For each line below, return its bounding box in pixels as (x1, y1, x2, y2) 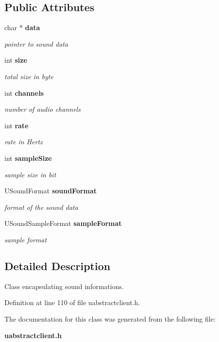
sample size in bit (4, 169, 56, 179)
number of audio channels (4, 104, 81, 114)
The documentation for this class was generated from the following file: (4, 313, 216, 324)
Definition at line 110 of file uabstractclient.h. (4, 297, 140, 308)
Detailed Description (4, 258, 111, 273)
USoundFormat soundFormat (4, 186, 97, 196)
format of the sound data (4, 202, 78, 212)
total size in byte (4, 71, 53, 81)
